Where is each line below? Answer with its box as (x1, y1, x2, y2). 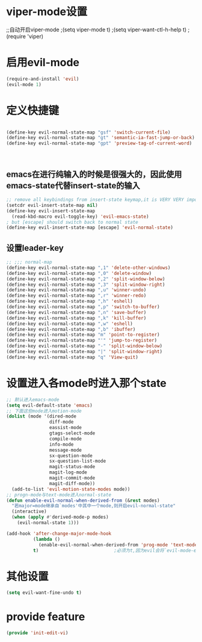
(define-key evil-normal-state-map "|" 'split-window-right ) (6, 349, 163, 355)
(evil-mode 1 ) (6, 81, 42, 87)
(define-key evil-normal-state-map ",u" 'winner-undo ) (6, 287, 147, 293)
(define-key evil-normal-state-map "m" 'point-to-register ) (6, 332, 161, 338)
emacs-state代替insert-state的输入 (6, 181, 140, 191)
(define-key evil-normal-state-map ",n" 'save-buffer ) (6, 309, 147, 315)
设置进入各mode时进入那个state (6, 377, 167, 390)
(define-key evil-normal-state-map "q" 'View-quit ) (6, 354, 138, 360)
